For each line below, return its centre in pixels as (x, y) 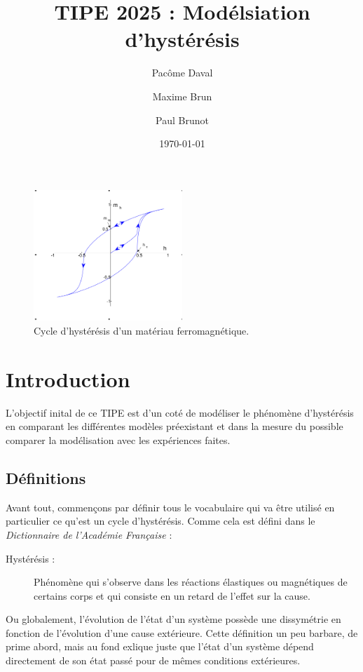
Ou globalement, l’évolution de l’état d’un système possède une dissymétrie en (173, 619)
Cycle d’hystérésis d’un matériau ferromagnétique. (142, 331)
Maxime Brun (182, 96)
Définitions (46, 477)
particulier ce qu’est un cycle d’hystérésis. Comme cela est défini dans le (160, 521)
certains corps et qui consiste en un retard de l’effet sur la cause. (172, 595)
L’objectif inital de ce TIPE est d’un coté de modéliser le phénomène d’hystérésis (180, 412)
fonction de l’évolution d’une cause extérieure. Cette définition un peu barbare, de (182, 632)
